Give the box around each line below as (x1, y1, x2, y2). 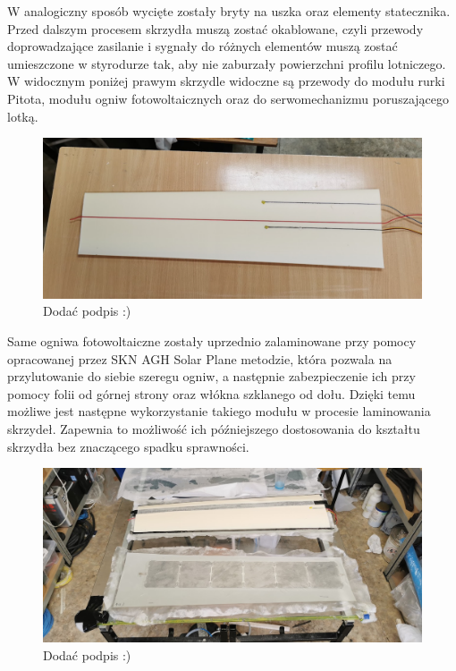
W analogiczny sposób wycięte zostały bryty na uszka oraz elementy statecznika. (7, 2, 451, 20)
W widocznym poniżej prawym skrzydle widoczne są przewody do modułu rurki (7, 72, 445, 90)
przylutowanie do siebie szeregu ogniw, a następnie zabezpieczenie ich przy (7, 367, 416, 386)
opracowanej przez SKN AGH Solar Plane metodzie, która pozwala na (7, 349, 393, 368)
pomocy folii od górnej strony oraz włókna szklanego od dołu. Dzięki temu (7, 384, 416, 403)
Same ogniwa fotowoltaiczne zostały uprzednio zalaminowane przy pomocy (7, 332, 417, 351)
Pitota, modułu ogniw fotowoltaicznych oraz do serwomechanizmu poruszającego (7, 89, 449, 107)
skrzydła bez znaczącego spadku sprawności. (7, 437, 249, 455)
